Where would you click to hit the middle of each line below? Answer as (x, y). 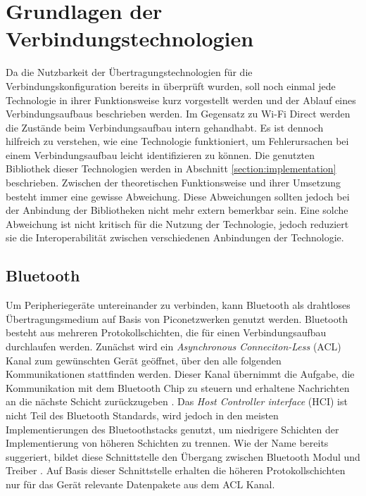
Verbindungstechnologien (130, 38)
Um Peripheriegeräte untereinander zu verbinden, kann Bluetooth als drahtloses (178, 305)
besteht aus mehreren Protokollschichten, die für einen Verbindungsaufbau (166, 332)
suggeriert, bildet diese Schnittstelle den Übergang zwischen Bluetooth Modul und (183, 456)
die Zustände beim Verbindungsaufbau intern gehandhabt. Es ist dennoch (165, 127)
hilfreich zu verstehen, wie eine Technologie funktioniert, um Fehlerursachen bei (177, 141)
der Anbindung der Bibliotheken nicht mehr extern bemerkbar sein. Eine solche (177, 210)
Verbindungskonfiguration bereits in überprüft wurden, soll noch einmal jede (171, 85)
